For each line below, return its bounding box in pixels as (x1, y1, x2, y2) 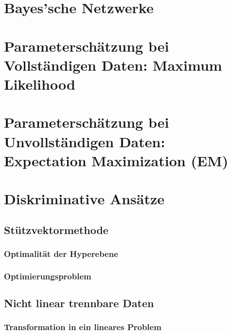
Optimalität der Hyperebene (4, 247, 118, 259)
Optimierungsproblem (4, 270, 91, 282)
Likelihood (4, 74, 75, 94)
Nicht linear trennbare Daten (4, 295, 154, 311)
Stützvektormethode (4, 222, 108, 237)
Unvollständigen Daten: (4, 131, 165, 151)
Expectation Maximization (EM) (4, 150, 229, 170)
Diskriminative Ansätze (4, 189, 165, 209)
